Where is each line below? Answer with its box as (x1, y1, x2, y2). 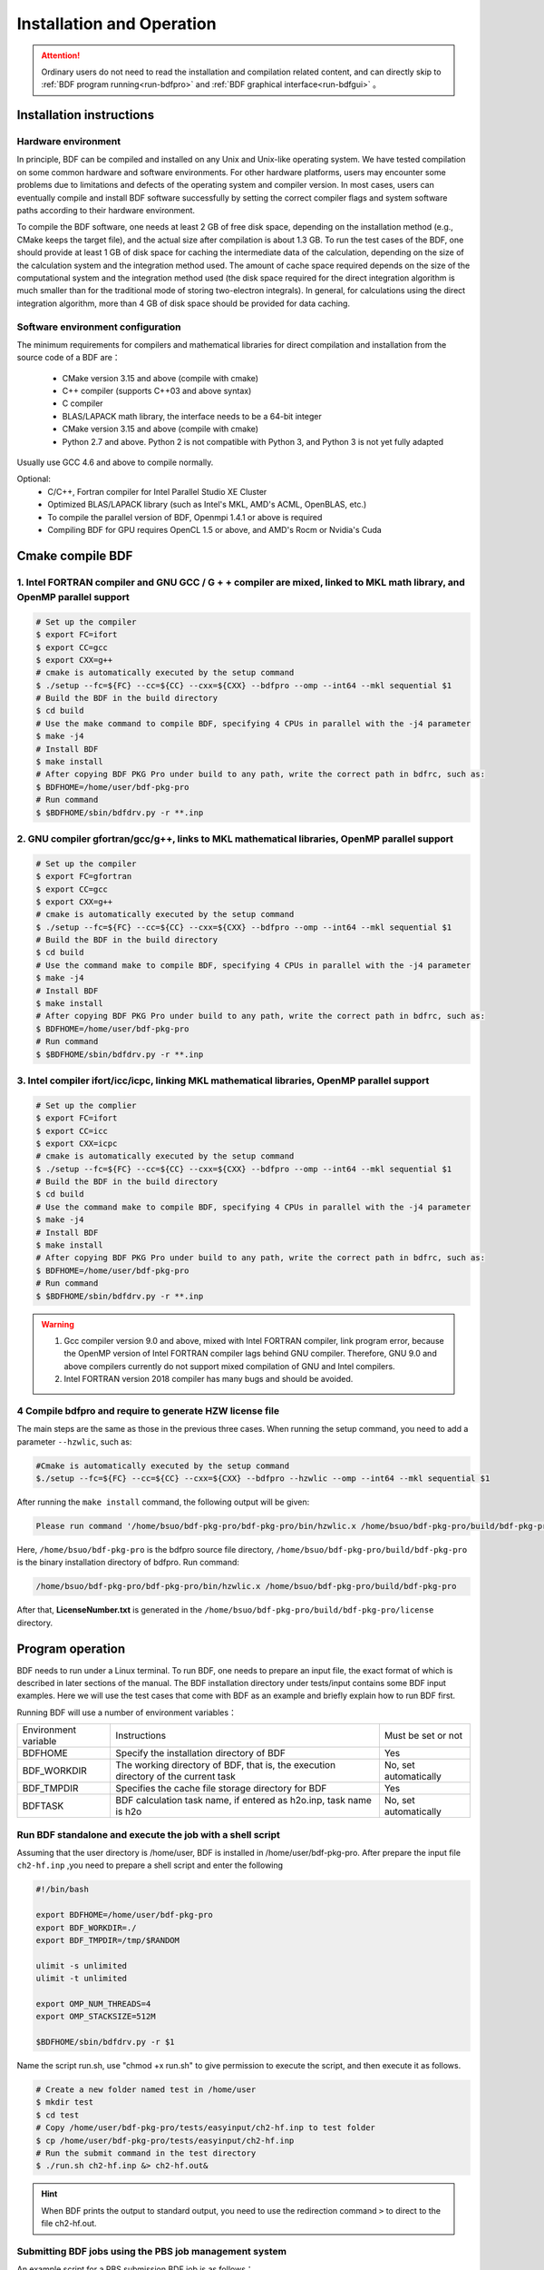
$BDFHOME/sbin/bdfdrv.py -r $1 (35, 2037, 176, 2048)
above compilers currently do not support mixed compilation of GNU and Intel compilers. (63, 1360, 395, 1371)
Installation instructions (16, 107, 154, 123)
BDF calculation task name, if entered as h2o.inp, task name (115, 1794, 372, 1807)
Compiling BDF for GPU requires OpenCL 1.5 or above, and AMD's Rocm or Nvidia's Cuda (47, 525, 383, 535)
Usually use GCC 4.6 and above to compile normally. (16, 457, 214, 468)
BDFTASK (22, 1800, 64, 1812)
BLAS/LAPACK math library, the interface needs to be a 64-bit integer (62, 410, 322, 421)
